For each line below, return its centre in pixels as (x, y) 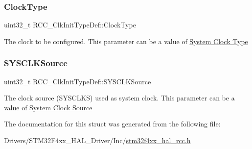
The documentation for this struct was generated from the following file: (112, 124)
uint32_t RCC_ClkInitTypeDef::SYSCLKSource (78, 81)
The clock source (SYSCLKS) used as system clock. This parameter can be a (119, 98)
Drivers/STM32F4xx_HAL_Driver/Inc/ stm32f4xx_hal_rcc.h (97, 140)
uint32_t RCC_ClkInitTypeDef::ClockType (70, 25)
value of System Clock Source (48, 107)
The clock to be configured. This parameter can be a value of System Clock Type (126, 41)
